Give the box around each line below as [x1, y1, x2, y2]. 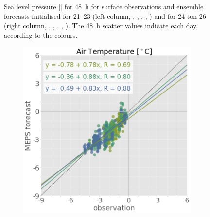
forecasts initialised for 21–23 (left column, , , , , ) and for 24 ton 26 [4, 11, 206, 21]
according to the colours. [4, 30, 78, 40]
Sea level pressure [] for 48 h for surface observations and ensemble [4, 1, 204, 11]
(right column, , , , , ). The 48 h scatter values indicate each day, [4, 20, 198, 31]
